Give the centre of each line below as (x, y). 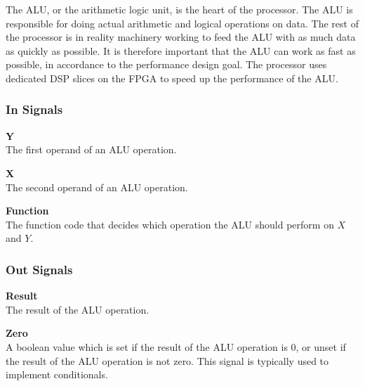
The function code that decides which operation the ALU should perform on (170, 224)
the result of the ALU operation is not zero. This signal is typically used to (167, 360)
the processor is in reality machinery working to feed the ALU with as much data (181, 37)
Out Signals (39, 269)
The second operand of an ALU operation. (97, 187)
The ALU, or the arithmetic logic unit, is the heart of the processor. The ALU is (179, 9)
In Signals (34, 109)
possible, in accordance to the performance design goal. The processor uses (166, 64)
